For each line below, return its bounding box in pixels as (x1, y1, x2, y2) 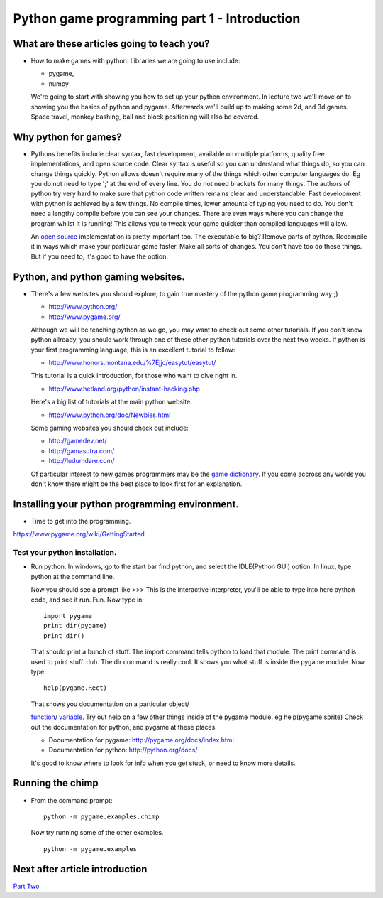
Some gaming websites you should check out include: (30, 423, 189, 433)
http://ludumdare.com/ (48, 457, 115, 465)
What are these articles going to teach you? (13, 38, 211, 50)
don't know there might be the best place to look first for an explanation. (30, 480, 243, 488)
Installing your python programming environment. (13, 498, 239, 510)
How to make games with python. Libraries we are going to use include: (30, 57, 240, 65)
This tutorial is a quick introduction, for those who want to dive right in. (30, 372, 238, 380)
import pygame (43, 612, 92, 620)
